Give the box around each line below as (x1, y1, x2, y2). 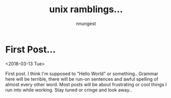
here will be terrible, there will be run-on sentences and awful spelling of (5, 76, 159, 82)
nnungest (76, 20, 96, 27)
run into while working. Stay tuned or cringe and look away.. (5, 87, 132, 93)
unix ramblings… (49, 4, 123, 15)
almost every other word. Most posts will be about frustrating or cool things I (5, 81, 167, 87)
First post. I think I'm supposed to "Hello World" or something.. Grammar (5, 70, 159, 77)
